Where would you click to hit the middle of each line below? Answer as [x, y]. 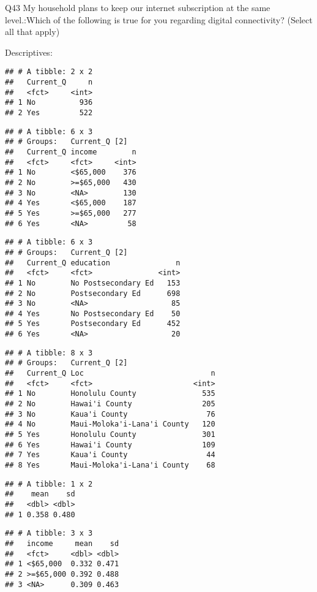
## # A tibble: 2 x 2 [49, 72]
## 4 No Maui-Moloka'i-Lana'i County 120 [110, 424]
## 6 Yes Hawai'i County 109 [110, 445]
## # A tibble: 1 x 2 [49, 484]
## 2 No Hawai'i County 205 [110, 404]
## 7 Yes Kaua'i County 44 [110, 455]
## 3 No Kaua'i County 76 [110, 414]
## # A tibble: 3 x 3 [49, 533]
